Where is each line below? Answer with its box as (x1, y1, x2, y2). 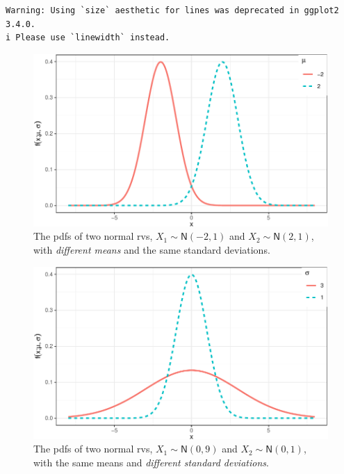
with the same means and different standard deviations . (33, 455, 269, 469)
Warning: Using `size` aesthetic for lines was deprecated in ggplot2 (6, 6, 339, 15)
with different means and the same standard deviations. (33, 242, 270, 256)
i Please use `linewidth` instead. (6, 33, 170, 43)
